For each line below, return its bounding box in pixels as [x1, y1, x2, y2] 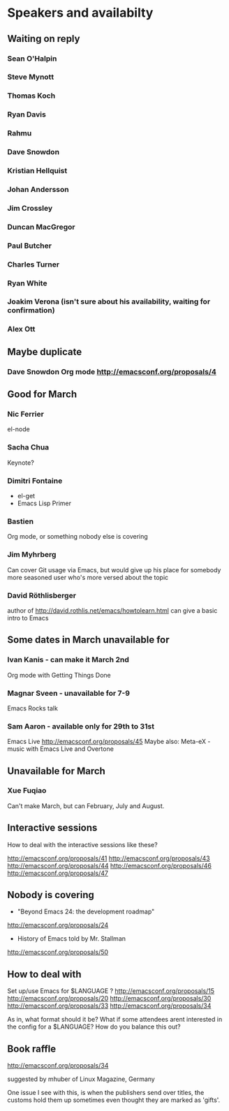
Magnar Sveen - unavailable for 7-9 [7, 688, 131, 698]
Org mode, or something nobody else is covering [7, 532, 148, 541]
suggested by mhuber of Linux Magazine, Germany [7, 1075, 155, 1083]
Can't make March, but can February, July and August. [7, 801, 165, 810]
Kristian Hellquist [7, 166, 68, 176]
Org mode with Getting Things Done [7, 671, 112, 679]
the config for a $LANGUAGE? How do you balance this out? [7, 1022, 181, 1031]
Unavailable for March [7, 765, 106, 777]
